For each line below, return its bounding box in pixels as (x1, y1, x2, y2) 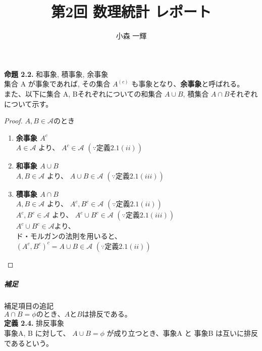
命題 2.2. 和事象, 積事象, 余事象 (4, 68, 109, 79)
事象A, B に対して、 (4, 328, 70, 338)
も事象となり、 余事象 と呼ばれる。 (131, 78, 244, 89)
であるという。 (4, 337, 54, 348)
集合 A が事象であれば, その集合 (4, 78, 111, 89)
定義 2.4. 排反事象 (4, 318, 65, 328)
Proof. (4, 115, 23, 126)
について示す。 (4, 98, 53, 109)
